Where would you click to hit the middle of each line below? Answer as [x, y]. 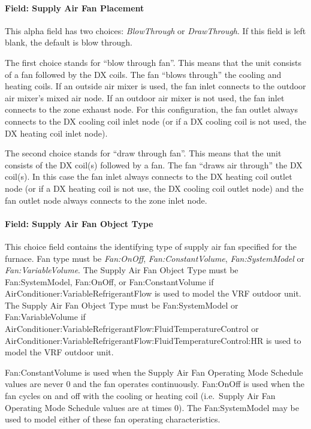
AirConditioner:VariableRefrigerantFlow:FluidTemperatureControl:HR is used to [153, 340]
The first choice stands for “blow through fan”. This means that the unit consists [153, 62]
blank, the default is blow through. [69, 42]
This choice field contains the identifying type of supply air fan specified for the [151, 246]
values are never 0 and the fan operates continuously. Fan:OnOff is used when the [155, 384]
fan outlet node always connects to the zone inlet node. [106, 200]
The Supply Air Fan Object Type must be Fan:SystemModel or [122, 305]
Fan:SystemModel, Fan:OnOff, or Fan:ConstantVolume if [109, 281]
